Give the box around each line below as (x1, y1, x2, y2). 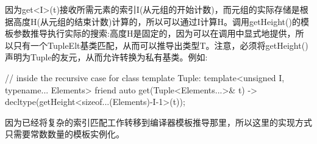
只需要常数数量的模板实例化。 (5, 128, 124, 140)
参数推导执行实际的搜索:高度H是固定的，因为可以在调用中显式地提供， (13, 27, 296, 40)
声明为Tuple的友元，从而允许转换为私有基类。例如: (5, 51, 208, 63)
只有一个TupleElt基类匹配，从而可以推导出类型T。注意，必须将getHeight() (13, 38, 308, 51)
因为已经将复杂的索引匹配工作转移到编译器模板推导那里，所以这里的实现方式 (5, 115, 312, 128)
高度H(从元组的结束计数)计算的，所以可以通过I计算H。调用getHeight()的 (13, 15, 301, 27)
